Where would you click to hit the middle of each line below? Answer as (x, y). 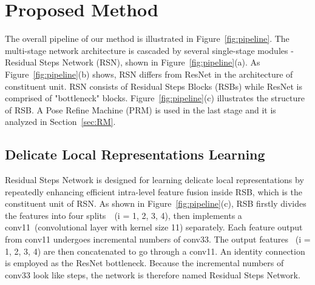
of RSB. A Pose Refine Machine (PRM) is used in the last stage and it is (141, 109)
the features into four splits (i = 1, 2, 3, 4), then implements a (124, 215)
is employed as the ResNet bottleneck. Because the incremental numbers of (144, 263)
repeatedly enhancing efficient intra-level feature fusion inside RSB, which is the (154, 191)
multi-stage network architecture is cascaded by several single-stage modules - (149, 50)
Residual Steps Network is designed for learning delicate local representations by (154, 180)
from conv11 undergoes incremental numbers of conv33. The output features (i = (158, 239)
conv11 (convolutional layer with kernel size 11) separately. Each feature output (154, 227)
